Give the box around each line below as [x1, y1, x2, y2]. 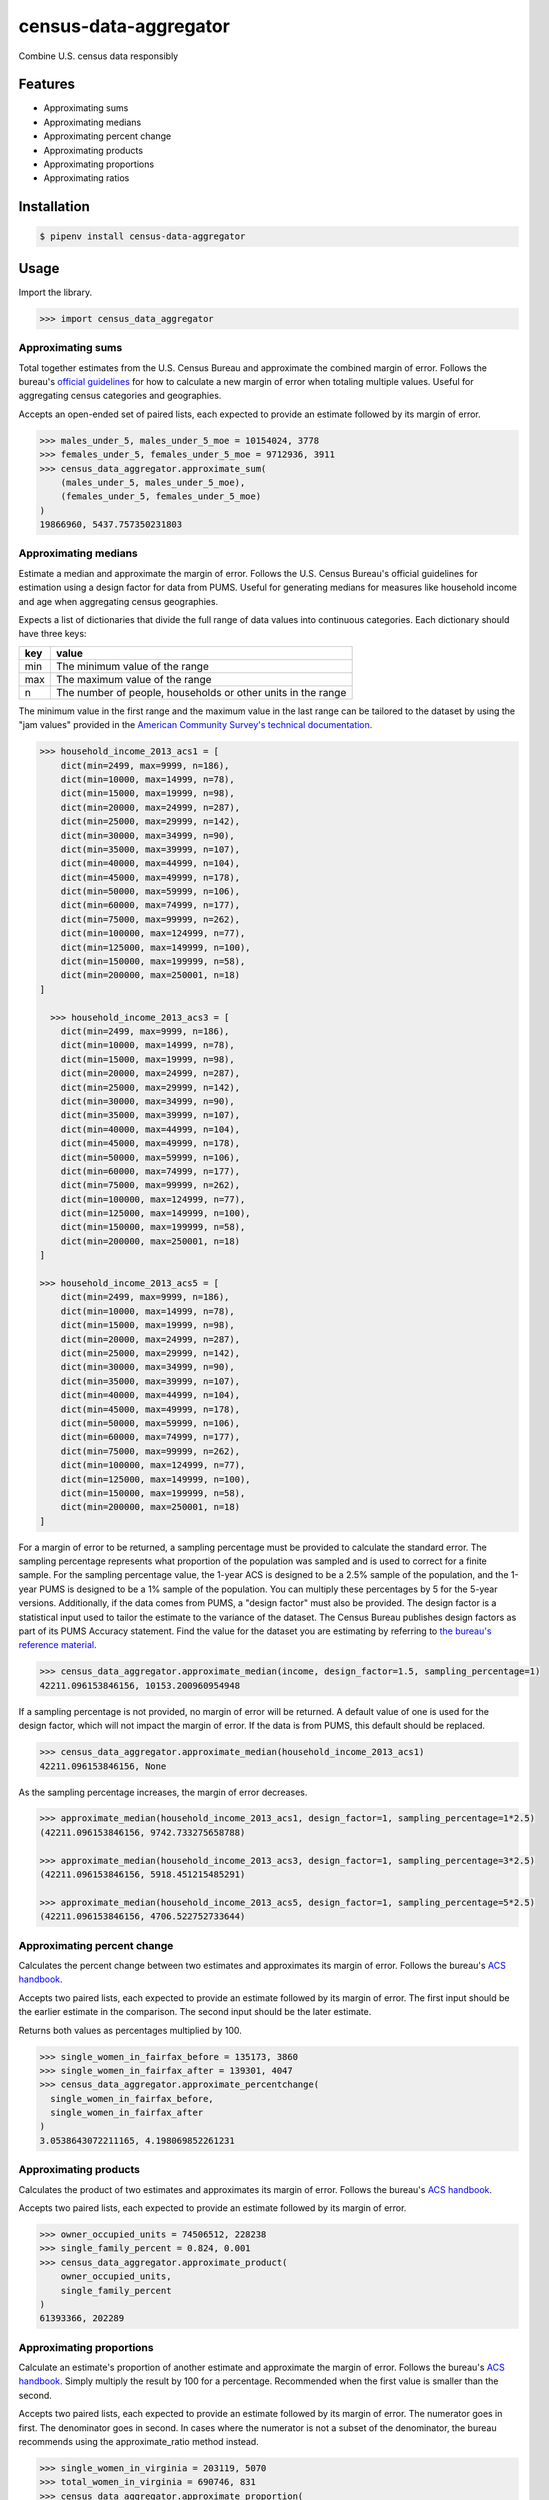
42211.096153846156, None [39, 1760, 167, 1772]
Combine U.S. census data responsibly [18, 50, 179, 62]
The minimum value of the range [55, 659, 209, 673]
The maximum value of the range [55, 672, 212, 686]
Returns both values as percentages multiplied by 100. [18, 2024, 242, 2036]
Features [18, 76, 75, 93]
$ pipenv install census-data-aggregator [39, 231, 246, 242]
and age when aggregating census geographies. [18, 595, 219, 607]
